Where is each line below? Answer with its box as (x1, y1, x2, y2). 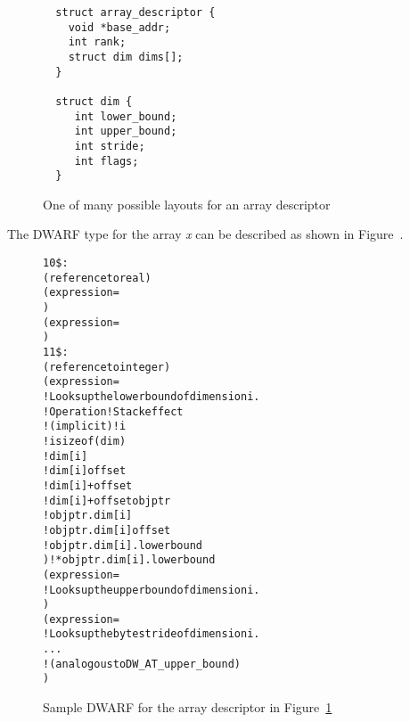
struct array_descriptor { (55, 6, 216, 19)
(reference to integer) (43, 360, 171, 373)
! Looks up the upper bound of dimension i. (43, 583, 260, 596)
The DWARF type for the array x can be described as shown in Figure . (7, 225, 404, 243)
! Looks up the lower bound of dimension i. (43, 390, 260, 403)
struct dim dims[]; (68, 50, 184, 63)
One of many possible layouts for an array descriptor (43, 194, 331, 213)
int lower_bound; (74, 110, 177, 123)
